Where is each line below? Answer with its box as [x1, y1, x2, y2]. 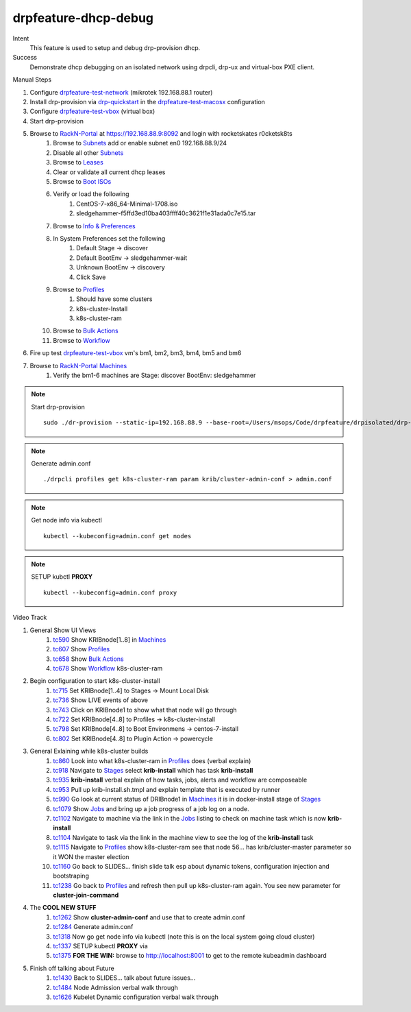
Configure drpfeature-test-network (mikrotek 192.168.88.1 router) [29, 88, 213, 96]
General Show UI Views [29, 626, 97, 634]
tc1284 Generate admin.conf [53, 923, 134, 931]
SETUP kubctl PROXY [31, 573, 93, 581]
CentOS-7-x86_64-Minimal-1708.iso [76, 200, 178, 208]
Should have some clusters [76, 295, 153, 303]
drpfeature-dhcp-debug [12, 10, 154, 25]
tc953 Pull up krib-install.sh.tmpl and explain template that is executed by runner [53, 785, 281, 793]
